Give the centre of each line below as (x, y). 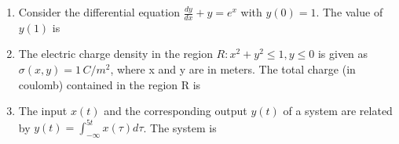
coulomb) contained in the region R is (110, 84)
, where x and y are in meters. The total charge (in (233, 69)
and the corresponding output (176, 111)
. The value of (350, 12)
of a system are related (338, 111)
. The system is (180, 127)
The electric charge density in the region (115, 54)
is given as (343, 54)
